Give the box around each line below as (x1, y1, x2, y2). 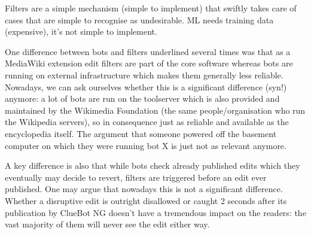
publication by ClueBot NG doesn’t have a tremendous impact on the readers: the (5, 206, 306, 218)
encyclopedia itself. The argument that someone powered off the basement (5, 127, 277, 139)
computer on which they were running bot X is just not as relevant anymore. (5, 139, 286, 151)
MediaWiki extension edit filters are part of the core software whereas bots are (5, 57, 293, 69)
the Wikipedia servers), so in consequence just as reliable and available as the (5, 116, 289, 128)
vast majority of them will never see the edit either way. (5, 218, 210, 230)
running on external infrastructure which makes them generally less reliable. (5, 68, 283, 81)
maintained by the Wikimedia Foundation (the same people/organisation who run (5, 104, 306, 116)
